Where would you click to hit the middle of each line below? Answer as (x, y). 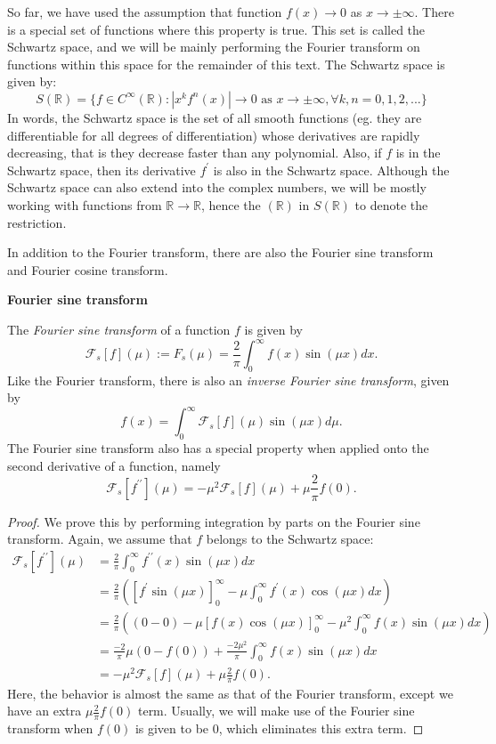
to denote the (391, 204)
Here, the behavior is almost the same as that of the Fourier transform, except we (230, 693)
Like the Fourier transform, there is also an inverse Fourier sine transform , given (228, 380)
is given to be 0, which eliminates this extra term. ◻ (279, 728)
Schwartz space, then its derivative (102, 170)
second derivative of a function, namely (114, 465)
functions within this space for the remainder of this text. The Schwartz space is (226, 64)
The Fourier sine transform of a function (119, 329)
